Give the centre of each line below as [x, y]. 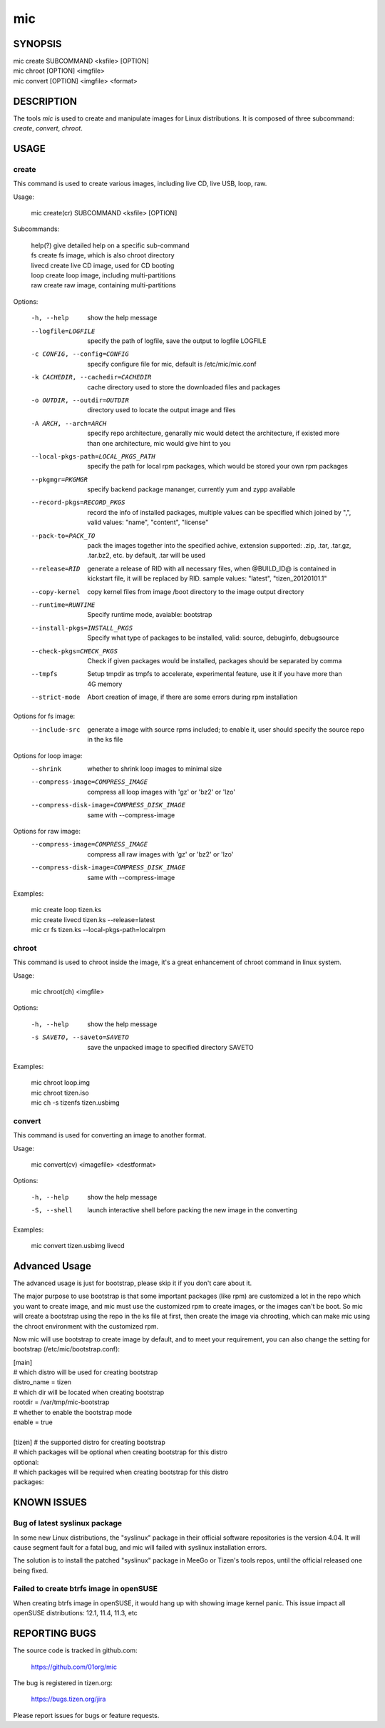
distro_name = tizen [42, 1382]
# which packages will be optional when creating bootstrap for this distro [120, 1452]
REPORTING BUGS [55, 1634]
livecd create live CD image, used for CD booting [103, 265]
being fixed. [31, 1570]
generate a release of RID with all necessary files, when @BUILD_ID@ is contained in [212, 568]
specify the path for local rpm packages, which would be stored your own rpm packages [218, 466]
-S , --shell [52, 1210]
